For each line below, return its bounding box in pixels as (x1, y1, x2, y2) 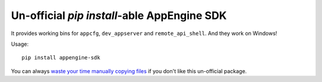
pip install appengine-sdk (21, 54, 101, 61)
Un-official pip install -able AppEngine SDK (11, 9, 227, 22)
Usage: (11, 40, 29, 48)
